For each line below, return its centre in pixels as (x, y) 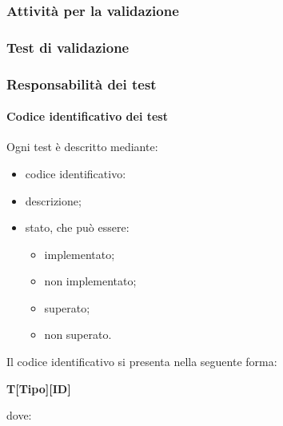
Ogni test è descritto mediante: (82, 147)
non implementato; (90, 281)
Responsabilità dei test (82, 84)
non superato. (78, 334)
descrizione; (53, 200)
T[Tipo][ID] (39, 388)
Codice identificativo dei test (87, 116)
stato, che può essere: (77, 227)
